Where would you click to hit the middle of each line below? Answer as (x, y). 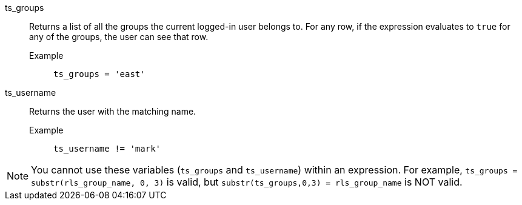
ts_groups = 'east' (99, 74)
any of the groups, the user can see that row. (119, 37)
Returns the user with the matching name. (113, 111)
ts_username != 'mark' (107, 149)
